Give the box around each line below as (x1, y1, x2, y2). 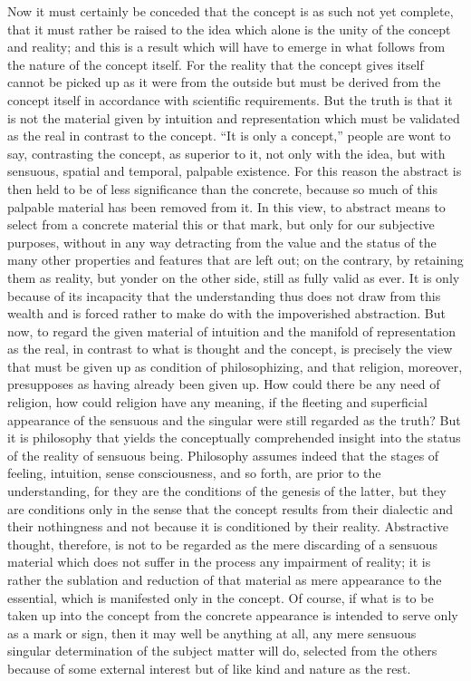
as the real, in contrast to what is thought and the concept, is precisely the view (7, 339, 453, 358)
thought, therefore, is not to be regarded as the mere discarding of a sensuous (7, 534, 438, 553)
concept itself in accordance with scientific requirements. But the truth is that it (7, 90, 453, 109)
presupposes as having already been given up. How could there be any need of (7, 375, 440, 394)
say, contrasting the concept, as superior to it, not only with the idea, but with (7, 143, 446, 162)
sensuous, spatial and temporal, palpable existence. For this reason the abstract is (7, 161, 462, 180)
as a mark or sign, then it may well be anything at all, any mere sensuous (7, 623, 417, 642)
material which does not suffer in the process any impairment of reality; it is (7, 552, 431, 571)
